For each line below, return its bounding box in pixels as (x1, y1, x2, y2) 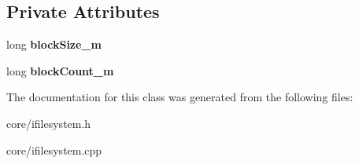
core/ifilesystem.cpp (6, 141, 102, 158)
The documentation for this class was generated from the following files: (6, 89, 353, 105)
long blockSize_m (6, 36, 102, 53)
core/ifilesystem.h (6, 115, 91, 131)
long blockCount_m (6, 62, 114, 78)
